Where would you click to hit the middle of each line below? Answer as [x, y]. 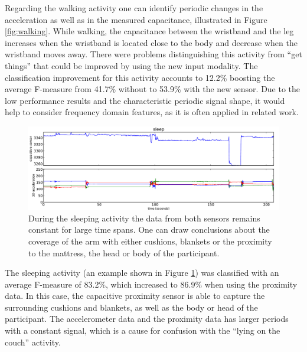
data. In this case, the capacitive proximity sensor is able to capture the [135, 296]
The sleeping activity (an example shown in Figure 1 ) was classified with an [142, 273]
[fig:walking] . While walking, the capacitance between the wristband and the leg [149, 31]
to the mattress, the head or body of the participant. [124, 252]
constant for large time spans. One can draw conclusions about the [149, 229]
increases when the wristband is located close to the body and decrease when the [151, 42]
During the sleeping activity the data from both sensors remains [144, 218]
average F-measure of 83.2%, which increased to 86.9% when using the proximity [151, 284]
